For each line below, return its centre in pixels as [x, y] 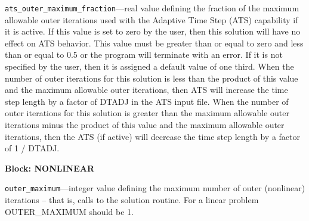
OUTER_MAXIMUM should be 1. [69, 211]
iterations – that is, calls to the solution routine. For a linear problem [132, 200]
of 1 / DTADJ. [32, 148]
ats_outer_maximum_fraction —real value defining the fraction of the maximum [152, 8]
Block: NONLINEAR [50, 168]
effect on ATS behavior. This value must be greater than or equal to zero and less [154, 43]
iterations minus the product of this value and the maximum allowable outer [145, 124]
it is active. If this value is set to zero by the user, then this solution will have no [153, 31]
